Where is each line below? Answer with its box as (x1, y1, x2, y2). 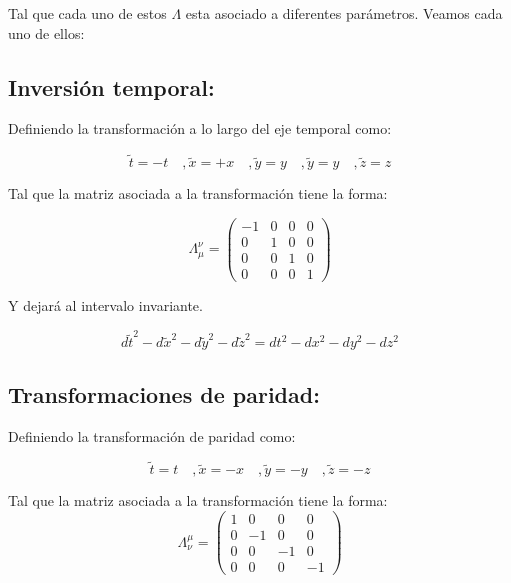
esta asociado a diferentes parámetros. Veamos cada (185, 3, 503, 23)
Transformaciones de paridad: (8, 378, 320, 409)
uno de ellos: (8, 22, 85, 43)
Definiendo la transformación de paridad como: (8, 425, 296, 446)
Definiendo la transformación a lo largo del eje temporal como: (8, 118, 392, 139)
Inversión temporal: (8, 71, 215, 102)
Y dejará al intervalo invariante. (8, 294, 203, 315)
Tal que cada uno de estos (8, 3, 167, 23)
